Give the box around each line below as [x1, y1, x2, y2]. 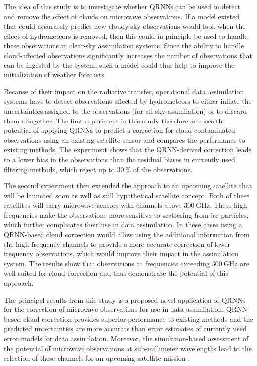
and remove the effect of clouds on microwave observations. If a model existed [4, 11, 239, 21]
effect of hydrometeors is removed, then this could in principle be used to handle [4, 30, 248, 41]
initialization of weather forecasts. [4, 69, 106, 80]
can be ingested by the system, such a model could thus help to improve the [4, 60, 235, 70]
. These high [209, 200, 247, 210]
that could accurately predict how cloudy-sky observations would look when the [4, 21, 246, 31]
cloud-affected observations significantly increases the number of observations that [4, 50, 252, 60]
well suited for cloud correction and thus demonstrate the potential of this [4, 268, 228, 278]
